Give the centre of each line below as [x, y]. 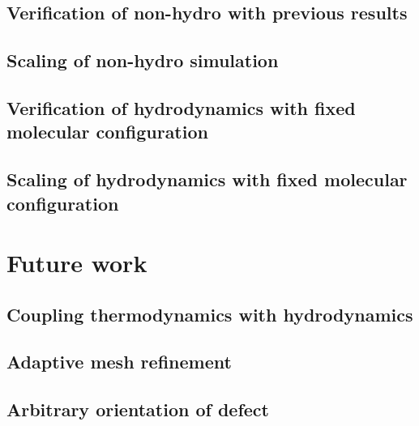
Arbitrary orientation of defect [138, 409]
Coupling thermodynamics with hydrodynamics [210, 314]
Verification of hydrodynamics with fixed [181, 107]
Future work [77, 263]
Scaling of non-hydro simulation [143, 60]
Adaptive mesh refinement [119, 362]
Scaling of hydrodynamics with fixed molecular [207, 179]
